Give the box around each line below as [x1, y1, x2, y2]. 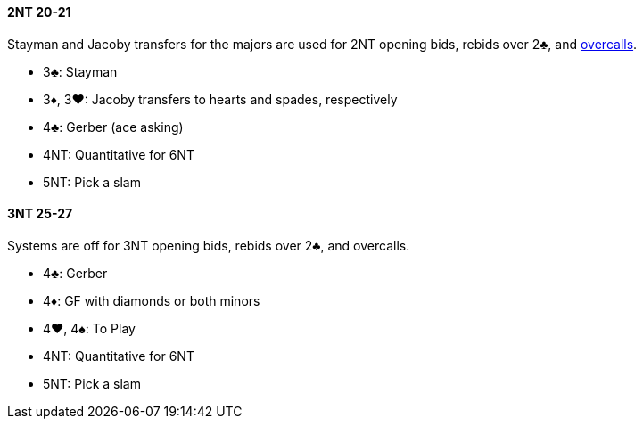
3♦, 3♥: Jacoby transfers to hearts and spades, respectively [43, 91, 398, 107]
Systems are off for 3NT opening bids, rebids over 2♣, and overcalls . [7, 237, 410, 253]
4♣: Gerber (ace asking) [43, 119, 184, 135]
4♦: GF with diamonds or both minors [43, 292, 260, 308]
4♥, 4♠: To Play [43, 320, 136, 336]
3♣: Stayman [43, 63, 118, 79]
